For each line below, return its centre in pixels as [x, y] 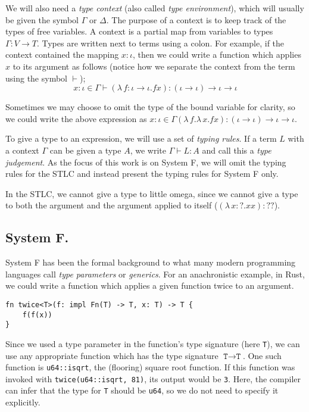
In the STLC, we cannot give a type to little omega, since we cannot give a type [152, 193]
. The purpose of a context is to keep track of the [196, 19]
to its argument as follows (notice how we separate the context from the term [154, 66]
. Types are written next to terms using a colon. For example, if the [160, 43]
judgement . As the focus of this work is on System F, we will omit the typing [146, 162]
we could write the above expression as [76, 118]
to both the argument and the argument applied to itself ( [112, 205]
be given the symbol [42, 19]
